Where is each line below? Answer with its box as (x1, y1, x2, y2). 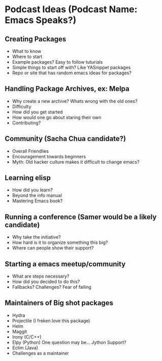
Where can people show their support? (12, 245, 94, 251)
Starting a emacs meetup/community (5, 260, 126, 268)
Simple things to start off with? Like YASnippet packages (12, 65, 131, 70)
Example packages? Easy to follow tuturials (12, 59, 103, 65)
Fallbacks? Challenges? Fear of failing (12, 284, 92, 290)
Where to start (12, 53, 43, 60)
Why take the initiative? (12, 234, 61, 240)
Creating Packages (5, 35, 67, 43)
